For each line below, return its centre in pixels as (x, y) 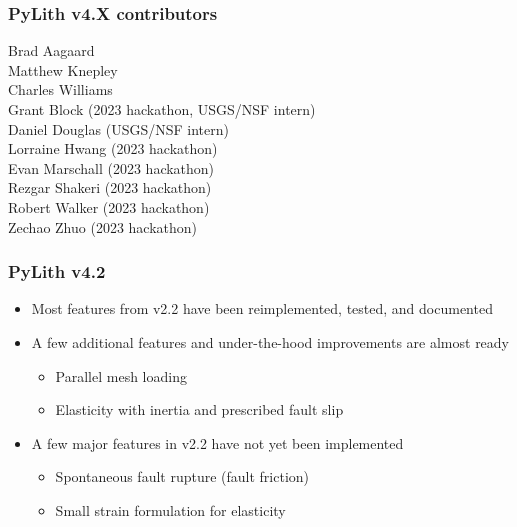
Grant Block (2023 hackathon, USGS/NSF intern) (162, 109)
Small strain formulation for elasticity (170, 509)
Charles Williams (60, 89)
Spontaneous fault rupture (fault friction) (182, 476)
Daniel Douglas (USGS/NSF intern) (118, 128)
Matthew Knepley (63, 69)
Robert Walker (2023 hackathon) (109, 206)
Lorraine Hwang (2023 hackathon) (113, 148)
